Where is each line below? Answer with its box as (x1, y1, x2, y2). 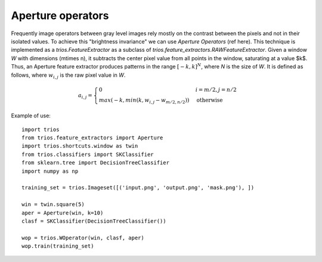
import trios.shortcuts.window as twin (21, 143, 138, 149)
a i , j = (78, 92, 92, 100)
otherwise (196, 96, 223, 104)
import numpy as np (21, 167, 79, 174)
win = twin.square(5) (21, 201, 85, 208)
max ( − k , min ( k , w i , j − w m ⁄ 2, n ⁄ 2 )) (98, 96, 190, 105)
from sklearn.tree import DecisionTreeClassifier (21, 160, 170, 166)
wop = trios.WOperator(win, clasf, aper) (21, 234, 144, 241)
